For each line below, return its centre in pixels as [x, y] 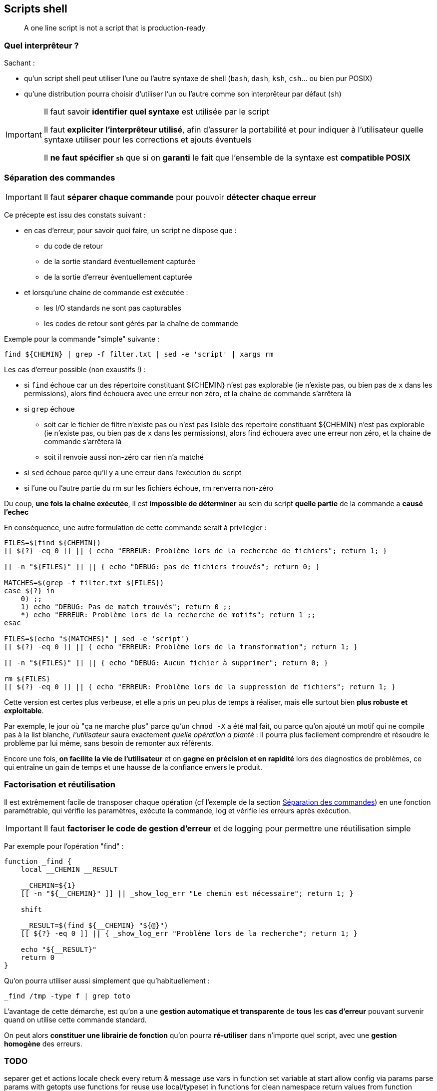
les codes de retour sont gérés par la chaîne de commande [141, 323]
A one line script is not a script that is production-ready [115, 28]
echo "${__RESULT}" [59, 949]
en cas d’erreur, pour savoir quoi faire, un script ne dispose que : [130, 230]
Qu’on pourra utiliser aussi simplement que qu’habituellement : [107, 980]
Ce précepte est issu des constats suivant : [75, 215]
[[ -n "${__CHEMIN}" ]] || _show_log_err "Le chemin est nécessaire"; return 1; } [187, 893]
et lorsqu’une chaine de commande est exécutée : [106, 292]
